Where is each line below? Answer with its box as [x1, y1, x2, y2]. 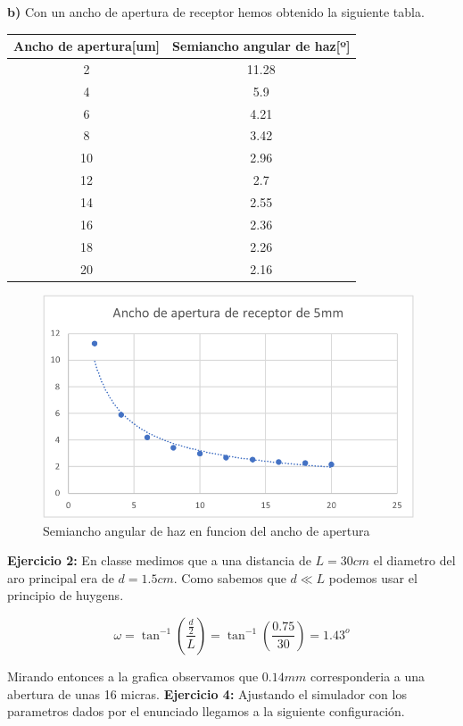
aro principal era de [7, 568, 114, 587]
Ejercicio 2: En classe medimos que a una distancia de [7, 551, 311, 570]
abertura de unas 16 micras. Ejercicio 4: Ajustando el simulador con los [7, 684, 407, 703]
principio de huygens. [7, 586, 124, 605]
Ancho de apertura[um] [13, 37, 161, 55]
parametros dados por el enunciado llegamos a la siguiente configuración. [7, 702, 405, 721]
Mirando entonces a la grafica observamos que [7, 666, 259, 685]
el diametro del [373, 551, 456, 570]
